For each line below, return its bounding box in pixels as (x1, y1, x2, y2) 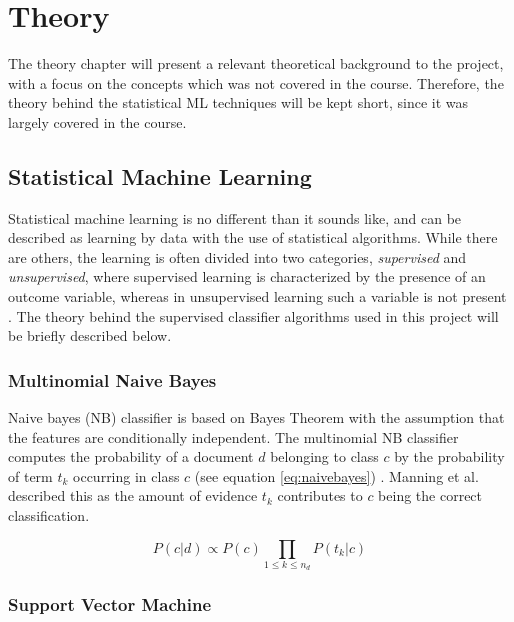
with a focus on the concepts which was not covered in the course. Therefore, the (8, 72, 504, 93)
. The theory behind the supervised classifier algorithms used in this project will (8, 305, 499, 326)
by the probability (394, 446, 505, 467)
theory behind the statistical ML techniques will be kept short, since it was (8, 92, 468, 113)
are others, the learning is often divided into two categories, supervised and (8, 246, 467, 267)
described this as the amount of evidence (8, 485, 258, 506)
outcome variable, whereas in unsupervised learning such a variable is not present (8, 286, 507, 307)
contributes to (277, 485, 363, 506)
